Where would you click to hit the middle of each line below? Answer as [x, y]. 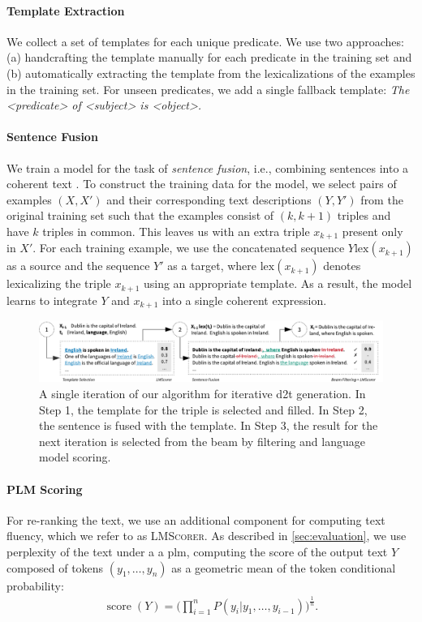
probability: [35, 585]
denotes [342, 266]
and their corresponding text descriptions [209, 199]
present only [372, 231]
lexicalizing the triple [59, 283]
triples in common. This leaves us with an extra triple [176, 231]
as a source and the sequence [78, 266]
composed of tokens [55, 567]
